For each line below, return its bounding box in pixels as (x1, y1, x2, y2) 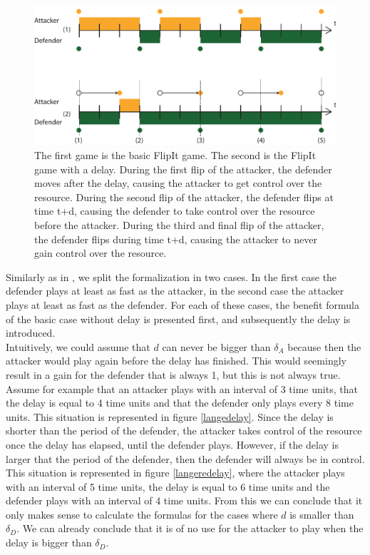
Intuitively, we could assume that (6, 339, 150, 354)
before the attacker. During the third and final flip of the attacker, (34, 218, 324, 232)
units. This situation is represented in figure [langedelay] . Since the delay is (6, 409, 334, 424)
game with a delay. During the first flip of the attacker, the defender (34, 161, 332, 176)
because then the (287, 339, 361, 354)
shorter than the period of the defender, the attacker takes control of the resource (6, 423, 362, 438)
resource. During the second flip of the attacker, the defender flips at (34, 189, 334, 204)
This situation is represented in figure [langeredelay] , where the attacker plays (6, 465, 345, 480)
